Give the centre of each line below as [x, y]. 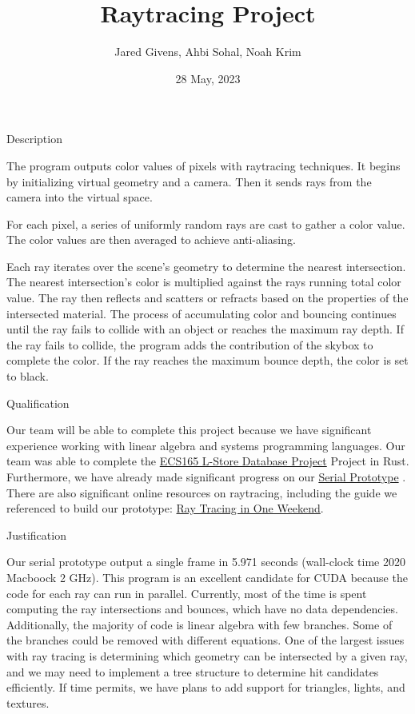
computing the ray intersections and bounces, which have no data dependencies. [202, 609]
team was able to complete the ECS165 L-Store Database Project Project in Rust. [208, 461]
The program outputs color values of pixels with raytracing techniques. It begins [204, 165]
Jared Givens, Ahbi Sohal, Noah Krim [208, 52]
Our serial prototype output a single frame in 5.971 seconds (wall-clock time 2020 [206, 562]
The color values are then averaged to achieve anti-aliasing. [151, 239]
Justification [36, 535]
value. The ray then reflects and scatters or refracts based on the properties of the [207, 298]
